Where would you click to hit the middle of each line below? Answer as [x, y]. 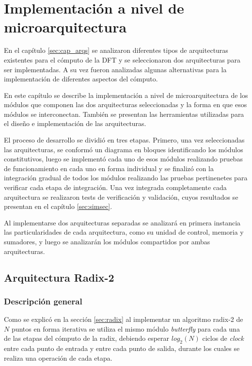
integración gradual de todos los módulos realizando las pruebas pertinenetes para [126, 178]
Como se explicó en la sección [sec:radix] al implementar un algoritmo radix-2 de [124, 319]
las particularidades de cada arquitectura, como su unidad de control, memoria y [124, 232]
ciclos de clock [223, 338]
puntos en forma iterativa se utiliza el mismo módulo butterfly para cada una [126, 328]
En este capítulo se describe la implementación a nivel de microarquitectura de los [126, 95]
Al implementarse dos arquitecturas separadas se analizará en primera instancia [122, 222]
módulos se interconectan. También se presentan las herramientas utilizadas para [124, 114]
